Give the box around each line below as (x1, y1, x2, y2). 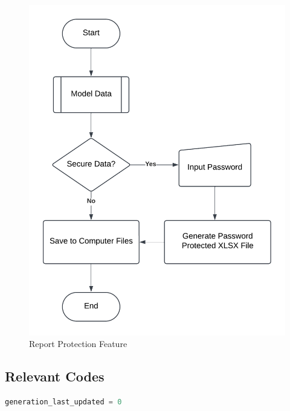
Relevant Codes (5, 367, 105, 386)
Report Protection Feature (29, 337, 127, 350)
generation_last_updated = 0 (5, 397, 122, 406)
